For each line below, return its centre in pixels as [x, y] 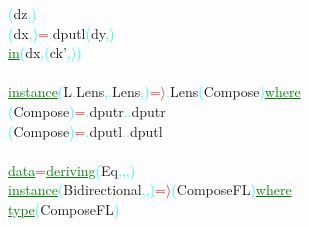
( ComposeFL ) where [231, 189]
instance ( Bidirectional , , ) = [87, 189]
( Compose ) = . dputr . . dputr [87, 110]
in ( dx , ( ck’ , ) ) [45, 52]
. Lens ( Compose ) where [233, 91]
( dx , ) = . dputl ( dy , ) [61, 32]
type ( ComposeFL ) [64, 208]
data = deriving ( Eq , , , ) [72, 169]
